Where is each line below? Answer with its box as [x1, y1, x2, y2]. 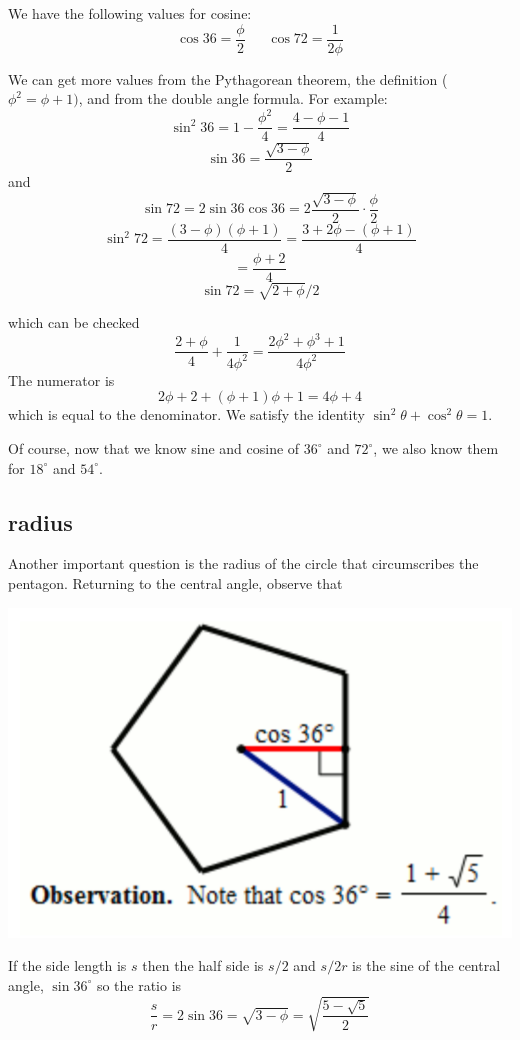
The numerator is [8, 369, 115, 390]
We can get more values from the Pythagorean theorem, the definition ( [8, 68, 448, 89]
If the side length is [8, 955, 127, 976]
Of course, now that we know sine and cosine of [8, 438, 300, 459]
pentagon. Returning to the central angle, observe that [8, 573, 343, 594]
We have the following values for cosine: [8, 3, 252, 23]
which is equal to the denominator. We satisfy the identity [8, 404, 365, 425]
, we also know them [373, 438, 499, 459]
